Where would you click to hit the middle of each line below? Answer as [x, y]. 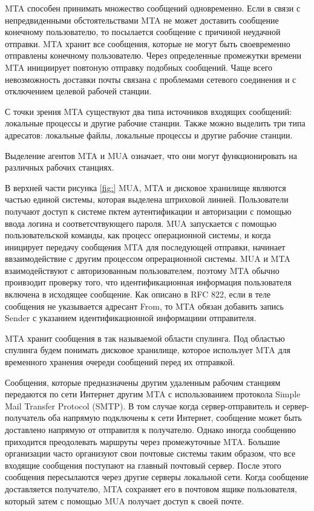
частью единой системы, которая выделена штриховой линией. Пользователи [147, 199]
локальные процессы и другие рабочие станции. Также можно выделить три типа [155, 123]
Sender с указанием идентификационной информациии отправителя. [131, 318]
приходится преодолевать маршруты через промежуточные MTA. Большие [142, 441]
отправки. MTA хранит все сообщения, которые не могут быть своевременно [148, 43]
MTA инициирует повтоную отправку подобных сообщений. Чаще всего [139, 67]
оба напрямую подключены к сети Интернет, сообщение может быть [175, 418]
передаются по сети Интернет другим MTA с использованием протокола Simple [153, 394]
